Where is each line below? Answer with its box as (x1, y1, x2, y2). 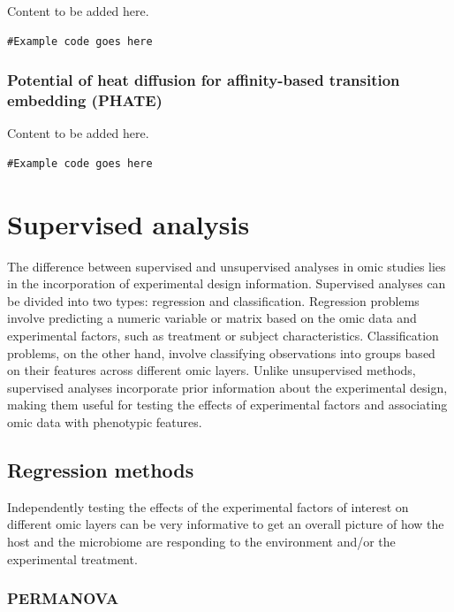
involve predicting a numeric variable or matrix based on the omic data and (7, 309, 417, 327)
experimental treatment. (7, 549, 138, 568)
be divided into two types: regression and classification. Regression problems (7, 291, 420, 310)
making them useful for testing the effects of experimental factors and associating (7, 395, 448, 414)
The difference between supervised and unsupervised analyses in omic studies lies (7, 256, 446, 275)
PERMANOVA (7, 587, 119, 609)
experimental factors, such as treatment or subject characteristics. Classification (7, 326, 439, 345)
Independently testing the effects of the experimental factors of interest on (7, 497, 409, 516)
